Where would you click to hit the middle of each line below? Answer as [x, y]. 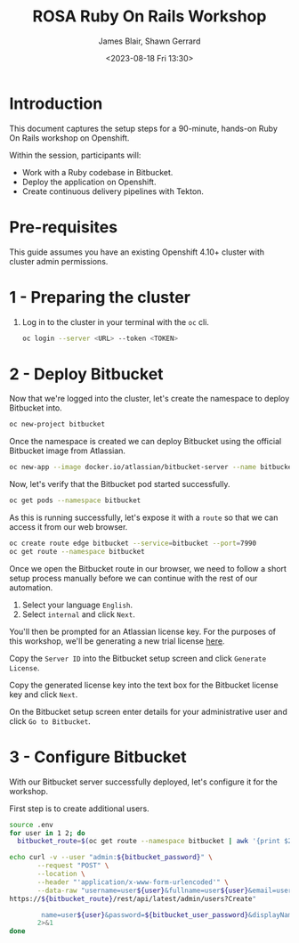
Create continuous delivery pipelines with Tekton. [113, 191]
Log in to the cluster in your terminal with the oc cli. [115, 321]
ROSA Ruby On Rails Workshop [149, 16]
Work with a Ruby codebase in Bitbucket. [97, 172]
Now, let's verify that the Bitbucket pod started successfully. [120, 484]
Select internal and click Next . [78, 614]
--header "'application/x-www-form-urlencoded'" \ [133, 882]
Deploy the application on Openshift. [89, 182]
